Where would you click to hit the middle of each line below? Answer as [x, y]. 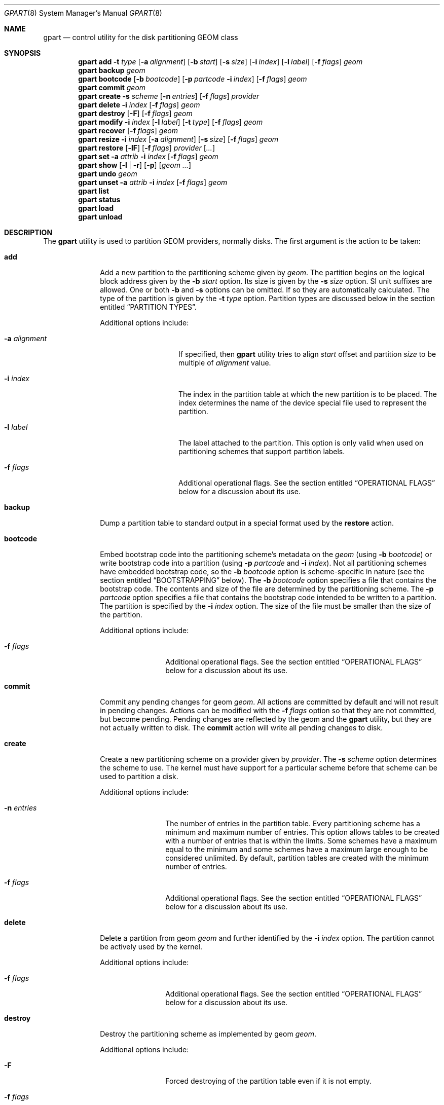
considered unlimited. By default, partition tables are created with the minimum [297, 858]
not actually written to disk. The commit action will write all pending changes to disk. [242, 728]
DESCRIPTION [28, 232]
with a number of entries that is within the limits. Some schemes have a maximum [301, 841]
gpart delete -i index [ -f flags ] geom [139, 105]
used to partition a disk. [139, 776]
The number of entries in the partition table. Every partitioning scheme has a [293, 823]
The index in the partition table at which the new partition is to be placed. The [308, 394]
